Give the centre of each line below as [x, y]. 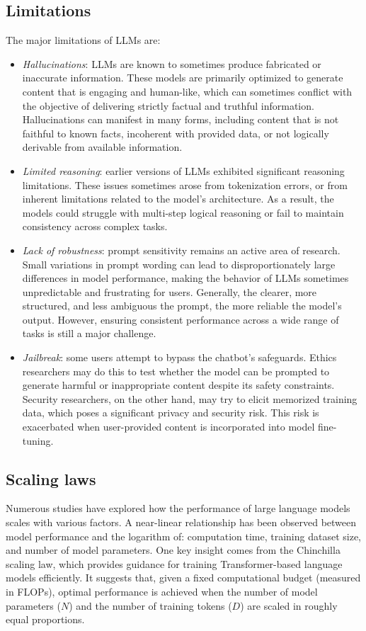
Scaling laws [51, 478]
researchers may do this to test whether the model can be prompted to [176, 371]
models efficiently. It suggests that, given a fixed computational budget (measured [183, 578]
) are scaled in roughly [289, 605]
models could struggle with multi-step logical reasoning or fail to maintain [183, 212]
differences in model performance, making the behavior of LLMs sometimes [185, 278]
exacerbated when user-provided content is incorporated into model [168, 427]
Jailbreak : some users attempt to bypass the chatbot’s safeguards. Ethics [179, 357]
